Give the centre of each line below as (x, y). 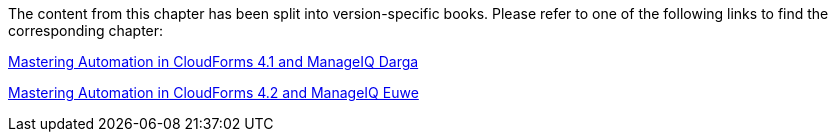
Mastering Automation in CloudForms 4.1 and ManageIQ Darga (213, 61)
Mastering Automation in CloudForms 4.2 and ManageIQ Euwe (213, 92)
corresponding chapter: (86, 30)
